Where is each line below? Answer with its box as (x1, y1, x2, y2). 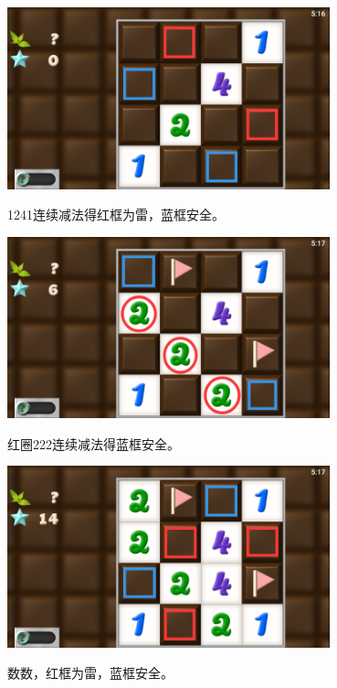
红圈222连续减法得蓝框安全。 (7, 434, 180, 453)
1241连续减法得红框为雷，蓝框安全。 (7, 205, 225, 224)
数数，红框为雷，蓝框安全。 (7, 663, 174, 683)
